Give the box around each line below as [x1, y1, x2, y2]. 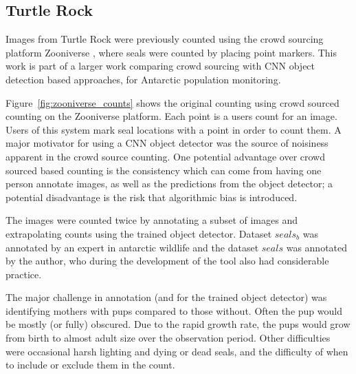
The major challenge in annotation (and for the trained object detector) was [5, 290, 327, 304]
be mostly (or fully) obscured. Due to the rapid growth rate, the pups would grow [5, 317, 351, 331]
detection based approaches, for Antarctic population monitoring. [5, 72, 281, 86]
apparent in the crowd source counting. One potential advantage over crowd [5, 149, 325, 163]
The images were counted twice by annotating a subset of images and [5, 213, 298, 227]
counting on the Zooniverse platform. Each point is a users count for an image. [5, 109, 337, 123]
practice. [5, 267, 42, 281]
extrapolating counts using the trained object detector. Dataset [5, 226, 272, 240]
